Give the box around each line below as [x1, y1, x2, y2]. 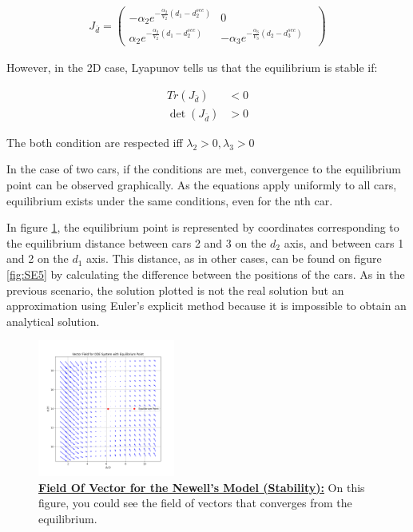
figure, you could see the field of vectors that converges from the [38, 494, 352, 511]
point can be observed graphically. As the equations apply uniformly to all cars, [6, 176, 397, 193]
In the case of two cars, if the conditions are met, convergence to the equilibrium [6, 161, 401, 177]
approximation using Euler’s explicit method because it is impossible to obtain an [6, 297, 407, 314]
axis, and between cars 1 [284, 234, 404, 251]
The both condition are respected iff [6, 133, 183, 150]
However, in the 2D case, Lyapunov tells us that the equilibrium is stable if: [6, 59, 378, 76]
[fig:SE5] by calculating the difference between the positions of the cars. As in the [6, 265, 405, 282]
